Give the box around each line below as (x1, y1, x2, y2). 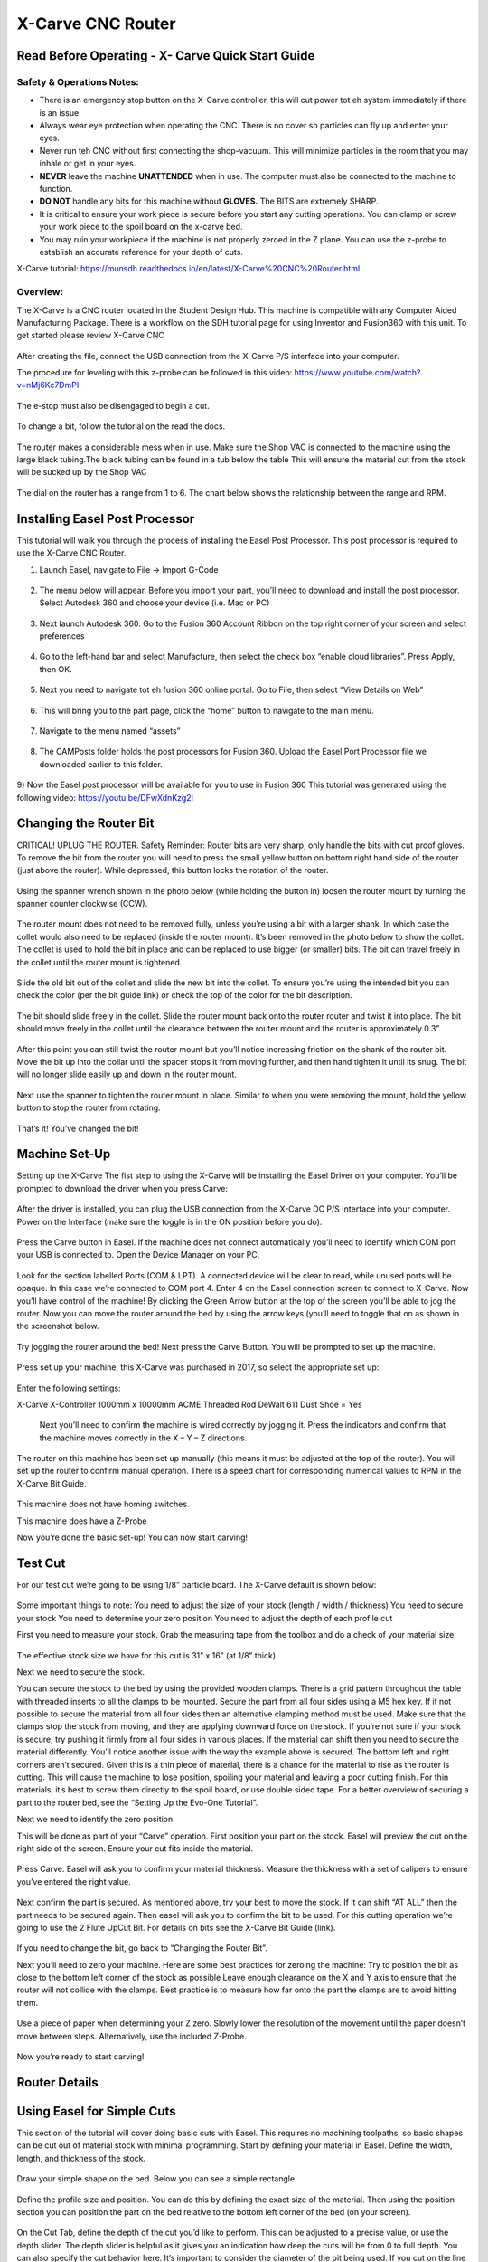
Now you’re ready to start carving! (16, 2051, 145, 2062)
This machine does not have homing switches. (16, 1498, 190, 1510)
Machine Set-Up (16, 1146, 111, 1162)
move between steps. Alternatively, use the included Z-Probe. (16, 2030, 248, 2041)
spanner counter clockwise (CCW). (16, 898, 148, 909)
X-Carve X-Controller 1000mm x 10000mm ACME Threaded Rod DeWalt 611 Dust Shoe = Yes (16, 1399, 362, 1410)
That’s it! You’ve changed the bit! (16, 1123, 139, 1134)
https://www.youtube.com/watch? (294, 367, 421, 378)
